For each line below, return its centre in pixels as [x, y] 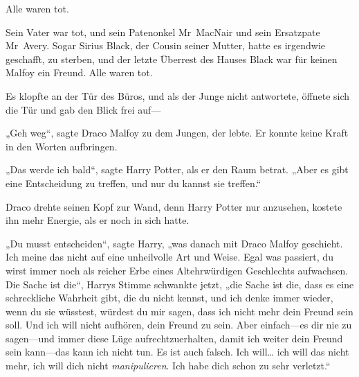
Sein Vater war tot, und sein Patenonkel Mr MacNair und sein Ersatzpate [163, 32]
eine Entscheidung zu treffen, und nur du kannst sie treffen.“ [134, 183]
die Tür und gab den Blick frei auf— [83, 109]
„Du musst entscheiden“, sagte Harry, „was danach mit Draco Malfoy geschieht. [174, 243]
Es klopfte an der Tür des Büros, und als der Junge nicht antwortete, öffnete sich [178, 95]
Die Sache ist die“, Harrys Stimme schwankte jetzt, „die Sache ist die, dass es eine [180, 284]
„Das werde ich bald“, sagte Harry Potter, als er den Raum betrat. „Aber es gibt [177, 169]
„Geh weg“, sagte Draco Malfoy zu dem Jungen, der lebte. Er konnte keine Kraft [177, 133]
